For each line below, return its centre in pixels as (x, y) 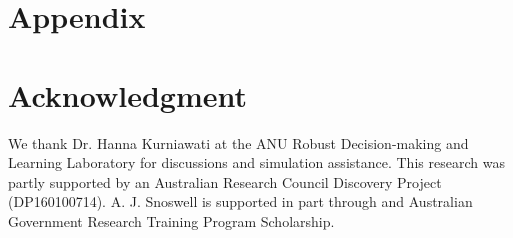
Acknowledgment (127, 94)
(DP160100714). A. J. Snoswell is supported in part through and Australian (240, 201)
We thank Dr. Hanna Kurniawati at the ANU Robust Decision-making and (238, 142)
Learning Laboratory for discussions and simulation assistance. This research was (256, 162)
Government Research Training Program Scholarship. (171, 220)
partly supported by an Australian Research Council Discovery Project (225, 181)
